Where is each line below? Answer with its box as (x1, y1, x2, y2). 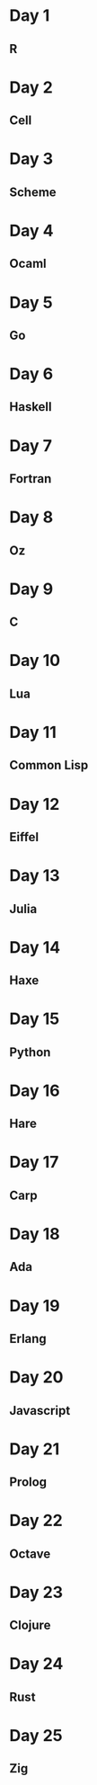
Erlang (9, 1331, 47, 1346)
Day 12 (9, 794, 60, 814)
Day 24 (9, 1654, 64, 1674)
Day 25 (9, 1726, 63, 1746)
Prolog (9, 1475, 48, 1490)
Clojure (9, 1618, 51, 1633)
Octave (9, 1546, 51, 1561)
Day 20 (9, 1367, 65, 1388)
